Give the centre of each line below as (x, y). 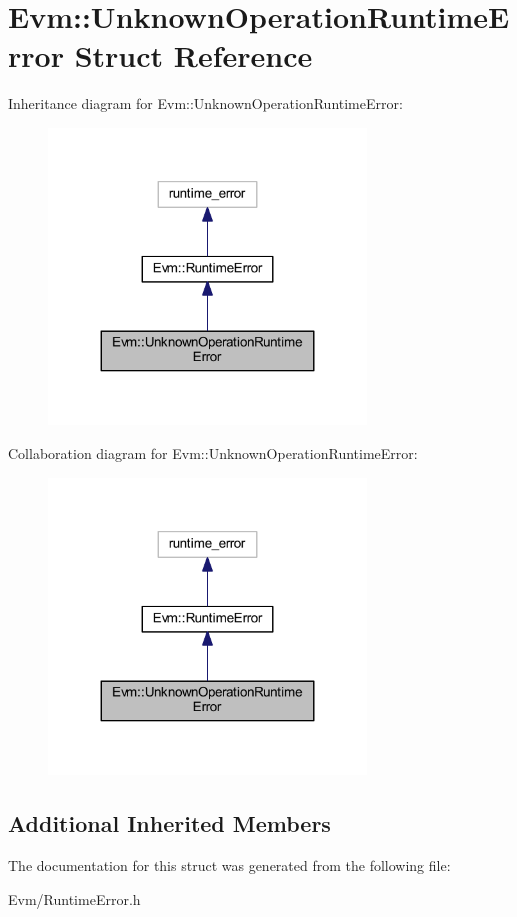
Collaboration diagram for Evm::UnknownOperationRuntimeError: (213, 453)
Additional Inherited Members (169, 823)
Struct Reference (193, 55)
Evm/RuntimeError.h (74, 898)
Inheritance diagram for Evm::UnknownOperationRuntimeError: (205, 103)
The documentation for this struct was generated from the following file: (229, 864)
